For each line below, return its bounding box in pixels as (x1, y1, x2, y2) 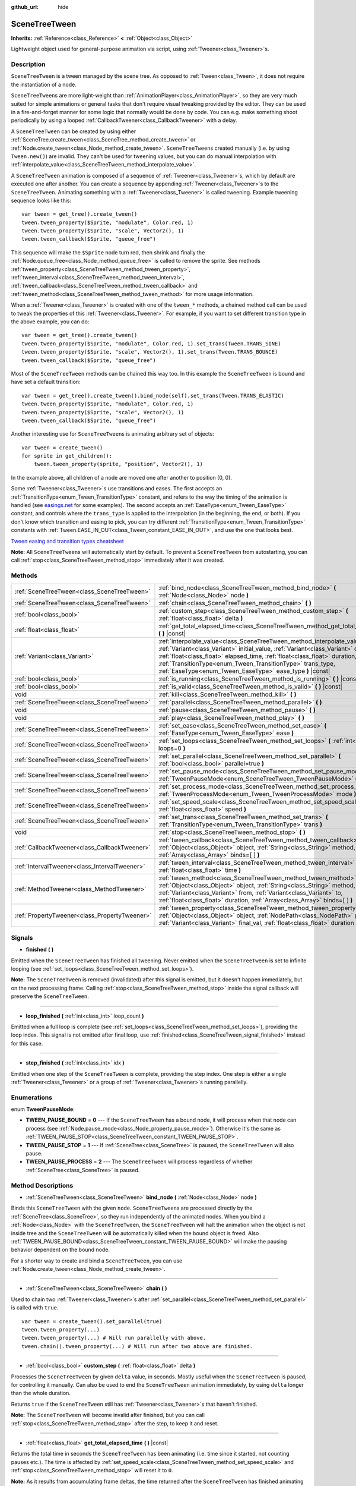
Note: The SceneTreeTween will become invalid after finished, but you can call (11, 1412, 205, 1419)
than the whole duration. (11, 1390, 71, 1397)
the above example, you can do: (11, 318, 90, 325)
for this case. (11, 1040, 43, 1047)
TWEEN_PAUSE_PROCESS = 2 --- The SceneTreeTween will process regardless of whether (26, 1158, 253, 1165)
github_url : (11, 4, 39, 10)
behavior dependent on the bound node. (11, 1246, 110, 1254)
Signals (11, 933, 33, 942)
